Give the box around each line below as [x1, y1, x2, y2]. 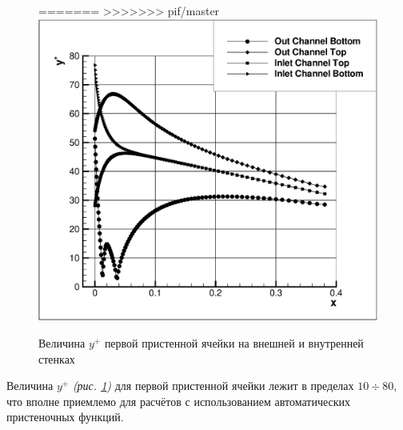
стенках [38, 350, 75, 367]
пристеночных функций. [6, 408, 124, 425]
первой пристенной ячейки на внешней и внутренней [104, 334, 364, 351]
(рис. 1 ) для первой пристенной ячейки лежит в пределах [72, 377, 354, 394]
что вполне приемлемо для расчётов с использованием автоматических [6, 392, 351, 409]
